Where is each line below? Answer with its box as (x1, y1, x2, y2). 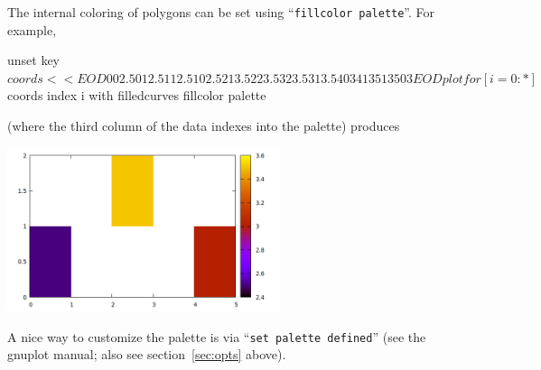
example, (7, 20, 57, 39)
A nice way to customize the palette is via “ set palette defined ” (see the (7, 327, 426, 346)
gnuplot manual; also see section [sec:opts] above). (7, 345, 286, 364)
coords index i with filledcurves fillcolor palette (7, 86, 266, 105)
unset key (7, 51, 61, 69)
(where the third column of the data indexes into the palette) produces (7, 116, 400, 135)
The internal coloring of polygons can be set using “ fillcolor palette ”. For (7, 3, 435, 21)
